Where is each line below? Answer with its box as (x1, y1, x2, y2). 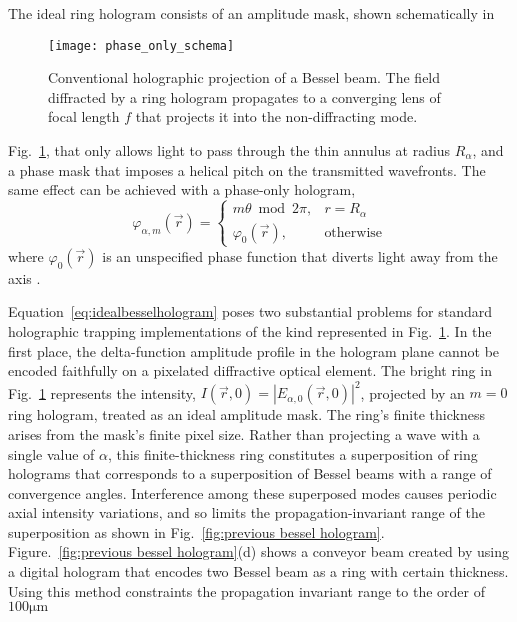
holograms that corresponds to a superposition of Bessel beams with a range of (8, 463, 492, 484)
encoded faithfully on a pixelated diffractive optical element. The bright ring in (8, 360, 492, 381)
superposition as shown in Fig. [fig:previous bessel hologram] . (8, 521, 385, 542)
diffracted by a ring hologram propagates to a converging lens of (48, 86, 441, 107)
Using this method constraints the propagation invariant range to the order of (8, 580, 485, 601)
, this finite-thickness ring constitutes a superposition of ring (108, 443, 478, 464)
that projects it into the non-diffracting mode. (135, 106, 418, 127)
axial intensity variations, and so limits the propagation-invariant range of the (8, 502, 485, 523)
